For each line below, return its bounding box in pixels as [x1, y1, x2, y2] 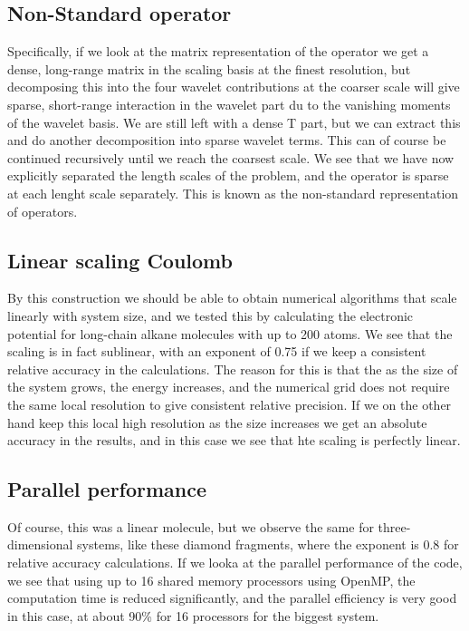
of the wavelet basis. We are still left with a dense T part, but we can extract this [7, 112, 461, 131]
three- [378, 517, 411, 536]
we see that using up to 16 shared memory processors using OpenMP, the [7, 570, 416, 589]
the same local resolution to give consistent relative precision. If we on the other [7, 394, 452, 413]
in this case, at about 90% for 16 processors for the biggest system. [7, 606, 379, 625]
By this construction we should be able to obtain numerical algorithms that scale [7, 288, 457, 307]
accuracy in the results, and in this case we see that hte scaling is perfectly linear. [7, 431, 461, 450]
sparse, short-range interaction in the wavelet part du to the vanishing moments [7, 94, 451, 113]
